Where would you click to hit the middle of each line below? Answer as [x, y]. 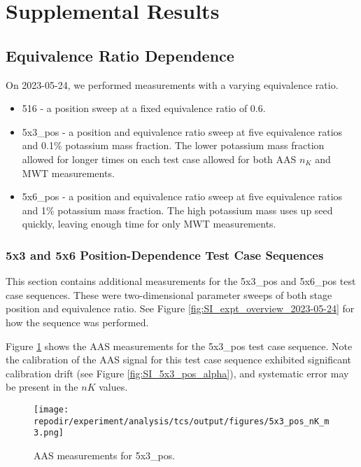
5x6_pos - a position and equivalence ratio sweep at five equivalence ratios [182, 196]
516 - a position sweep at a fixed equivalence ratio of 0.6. [144, 108]
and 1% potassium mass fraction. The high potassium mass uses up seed [177, 210]
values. [113, 387]
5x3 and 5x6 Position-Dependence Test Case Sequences [165, 255]
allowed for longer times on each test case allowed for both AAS [159, 159]
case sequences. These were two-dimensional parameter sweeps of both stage [169, 294]
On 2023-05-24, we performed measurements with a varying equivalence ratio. [172, 84]
